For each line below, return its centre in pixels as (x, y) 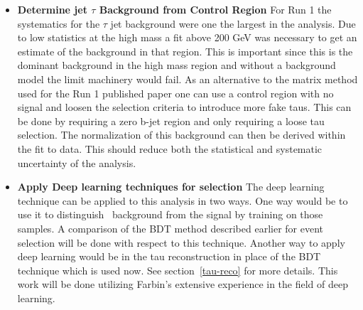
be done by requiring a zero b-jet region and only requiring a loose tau (171, 121)
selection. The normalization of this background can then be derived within (181, 135)
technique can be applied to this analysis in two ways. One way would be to (183, 200)
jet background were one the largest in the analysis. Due (233, 23)
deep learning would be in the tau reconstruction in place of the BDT (169, 256)
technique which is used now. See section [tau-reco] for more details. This (178, 270)
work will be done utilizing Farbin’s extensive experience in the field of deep (183, 284)
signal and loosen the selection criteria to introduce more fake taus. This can (184, 107)
